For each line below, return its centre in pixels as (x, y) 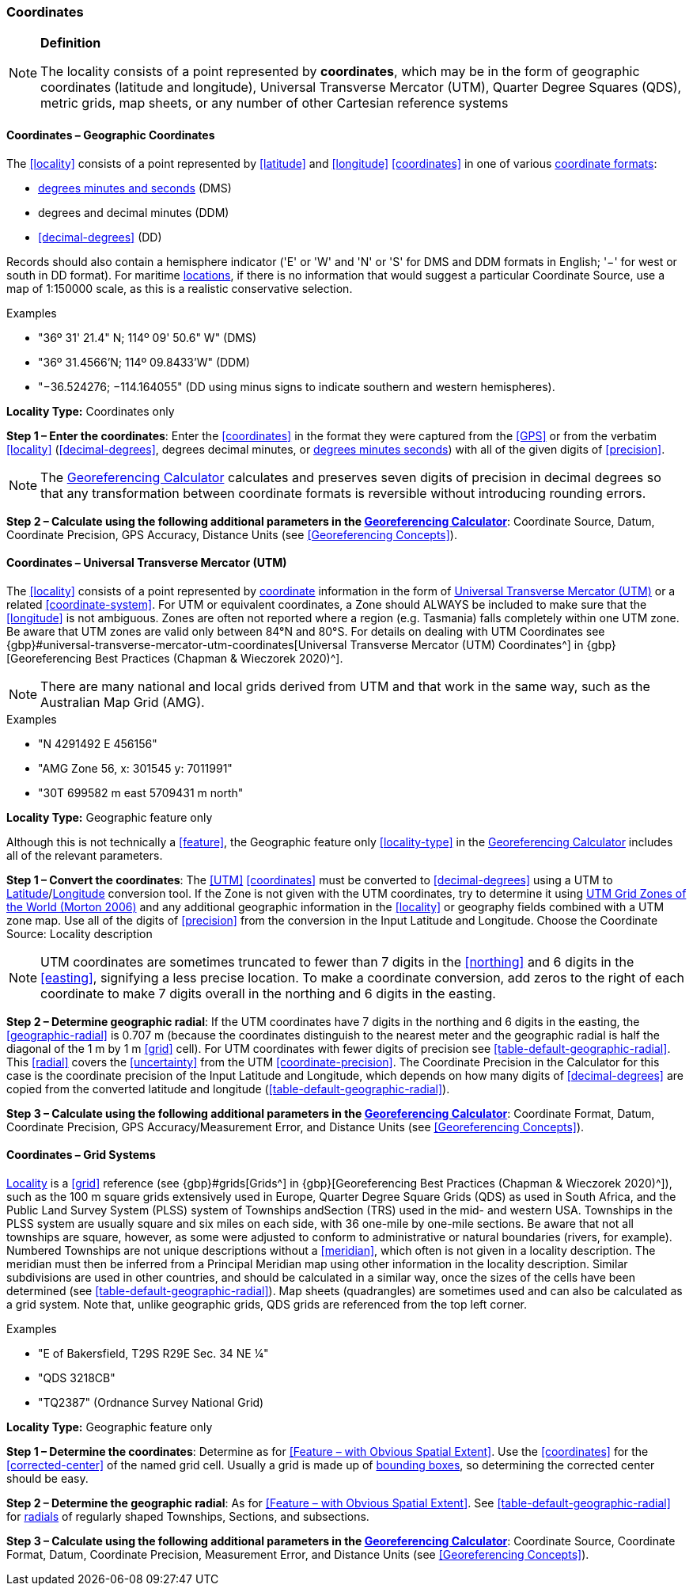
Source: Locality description (80, 933)
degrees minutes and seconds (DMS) (135, 188)
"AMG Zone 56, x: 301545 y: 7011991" (135, 768)
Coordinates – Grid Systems (81, 1155)
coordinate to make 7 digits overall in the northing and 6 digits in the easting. (268, 993)
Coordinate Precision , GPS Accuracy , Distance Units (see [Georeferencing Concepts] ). (232, 534)
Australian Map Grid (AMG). (123, 702)
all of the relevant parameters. (85, 855)
